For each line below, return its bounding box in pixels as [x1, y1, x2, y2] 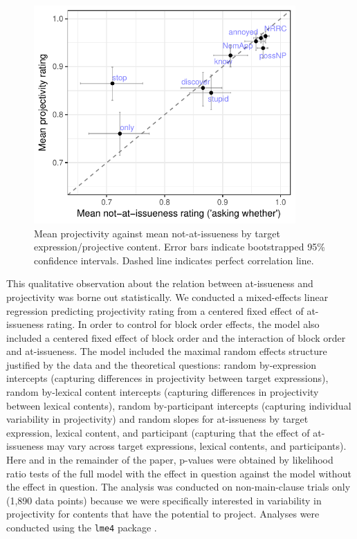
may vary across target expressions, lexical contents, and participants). [46, 439, 347, 453]
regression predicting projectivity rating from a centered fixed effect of [6, 303, 304, 318]
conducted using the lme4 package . [6, 520, 157, 534]
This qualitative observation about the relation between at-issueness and [6, 276, 313, 291]
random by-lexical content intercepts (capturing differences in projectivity [6, 385, 319, 399]
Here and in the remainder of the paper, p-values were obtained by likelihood [6, 453, 333, 467]
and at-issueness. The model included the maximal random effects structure [6, 344, 327, 358]
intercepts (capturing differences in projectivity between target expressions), [6, 371, 329, 385]
